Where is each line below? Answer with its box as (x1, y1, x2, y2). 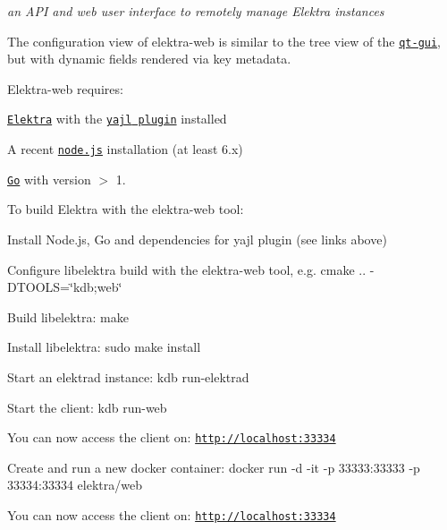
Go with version (7, 169, 91, 188)
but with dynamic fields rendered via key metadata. (7, 49, 291, 68)
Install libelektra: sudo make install (7, 338, 201, 356)
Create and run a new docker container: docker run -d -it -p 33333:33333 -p (7, 457, 420, 476)
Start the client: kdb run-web (7, 397, 167, 416)
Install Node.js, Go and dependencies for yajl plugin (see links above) (7, 230, 387, 248)
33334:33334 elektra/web (7, 475, 142, 494)
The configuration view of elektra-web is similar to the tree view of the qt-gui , (7, 31, 442, 50)
